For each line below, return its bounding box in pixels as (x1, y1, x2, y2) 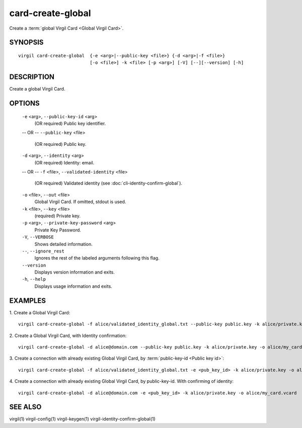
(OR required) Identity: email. (34, 159, 95, 165)
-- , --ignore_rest (22, 248, 65, 254)
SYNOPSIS (9, 38, 44, 47)
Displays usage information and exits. (34, 283, 113, 289)
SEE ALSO (9, 403, 42, 411)
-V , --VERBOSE (22, 234, 54, 240)
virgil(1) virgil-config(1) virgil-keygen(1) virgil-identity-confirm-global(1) (9, 416, 156, 422)
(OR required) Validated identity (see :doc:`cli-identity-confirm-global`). (34, 180, 183, 186)
